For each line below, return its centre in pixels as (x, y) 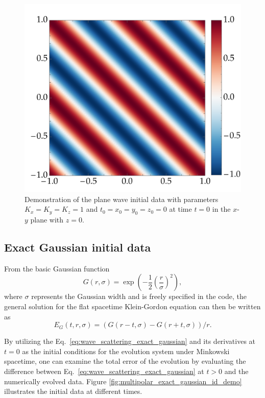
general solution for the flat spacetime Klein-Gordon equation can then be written (132, 306)
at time (180, 209)
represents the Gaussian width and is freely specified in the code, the (139, 296)
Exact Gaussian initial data (78, 247)
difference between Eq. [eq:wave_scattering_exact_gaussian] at (104, 371)
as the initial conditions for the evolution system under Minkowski (126, 351)
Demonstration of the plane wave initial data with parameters (122, 199)
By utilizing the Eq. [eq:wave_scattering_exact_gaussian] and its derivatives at (130, 341)
